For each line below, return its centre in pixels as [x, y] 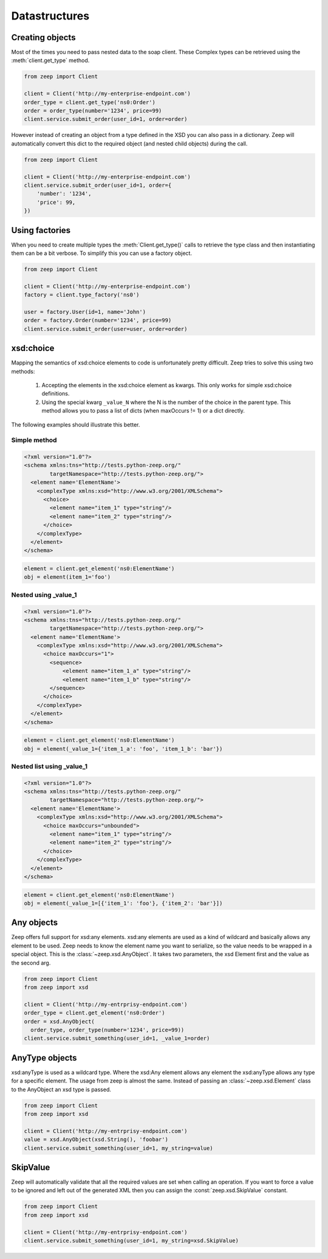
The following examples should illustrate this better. [76, 424]
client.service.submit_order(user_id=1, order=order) [106, 119]
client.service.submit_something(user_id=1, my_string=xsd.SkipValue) [132, 1240]
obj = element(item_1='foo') [67, 577]
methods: [23, 371]
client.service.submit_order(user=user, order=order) [106, 329]
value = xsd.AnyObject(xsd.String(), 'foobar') [96, 1140]
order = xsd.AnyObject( [60, 1021]
